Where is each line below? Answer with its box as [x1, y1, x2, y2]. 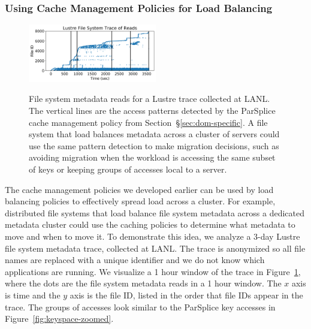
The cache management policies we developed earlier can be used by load [5, 183, 274, 195]
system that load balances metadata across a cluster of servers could [29, 128, 280, 140]
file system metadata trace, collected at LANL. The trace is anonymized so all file [5, 242, 306, 254]
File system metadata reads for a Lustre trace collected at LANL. [29, 92, 270, 105]
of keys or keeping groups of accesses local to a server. [29, 163, 227, 176]
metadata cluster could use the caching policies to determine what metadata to [5, 218, 295, 231]
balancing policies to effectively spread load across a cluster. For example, [5, 195, 276, 207]
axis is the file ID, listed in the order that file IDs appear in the [70, 288, 303, 301]
